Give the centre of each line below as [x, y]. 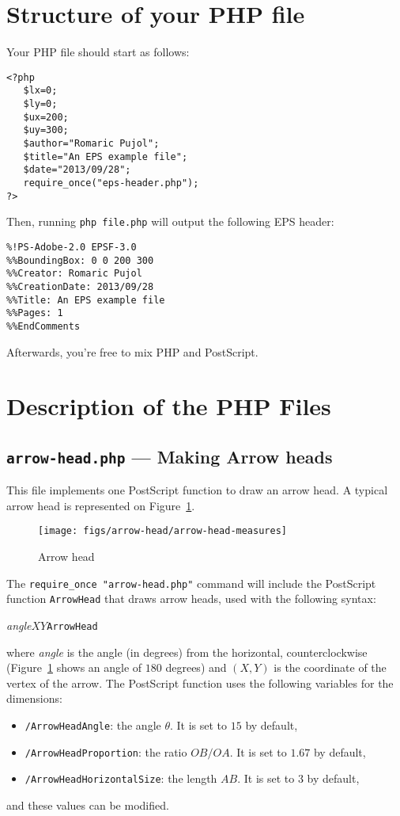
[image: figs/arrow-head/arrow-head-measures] [162, 531]
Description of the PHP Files [169, 406]
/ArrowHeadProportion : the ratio [106, 751]
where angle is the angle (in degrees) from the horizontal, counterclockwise [187, 652]
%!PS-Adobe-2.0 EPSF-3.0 [72, 247]
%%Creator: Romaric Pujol [74, 274]
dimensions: [34, 698]
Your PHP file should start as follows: [98, 52]
